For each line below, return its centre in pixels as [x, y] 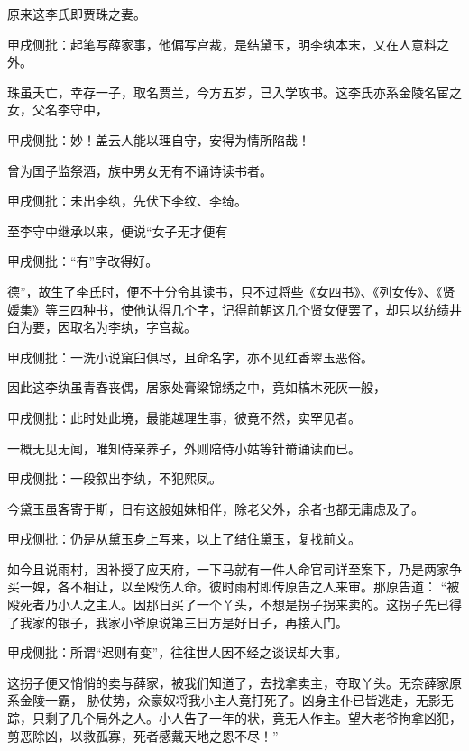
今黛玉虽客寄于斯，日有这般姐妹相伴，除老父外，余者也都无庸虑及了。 [216, 508]
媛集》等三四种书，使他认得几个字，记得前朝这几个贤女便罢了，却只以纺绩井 [234, 309]
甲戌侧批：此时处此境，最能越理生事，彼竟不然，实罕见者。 [184, 417]
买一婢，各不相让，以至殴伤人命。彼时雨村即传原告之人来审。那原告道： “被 [234, 586]
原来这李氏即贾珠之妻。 [77, 14]
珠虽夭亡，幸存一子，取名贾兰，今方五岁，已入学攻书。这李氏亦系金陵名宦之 [234, 92]
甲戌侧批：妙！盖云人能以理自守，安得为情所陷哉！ [159, 139]
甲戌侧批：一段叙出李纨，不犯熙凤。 [115, 478]
